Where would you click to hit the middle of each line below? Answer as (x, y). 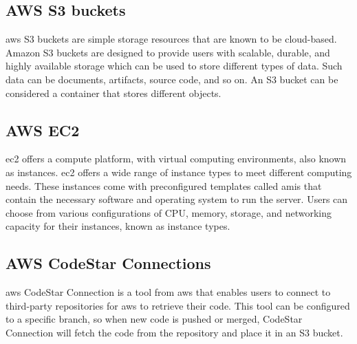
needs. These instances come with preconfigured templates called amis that (164, 185)
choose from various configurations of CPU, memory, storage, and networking (169, 212)
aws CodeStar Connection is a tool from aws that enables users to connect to (168, 292)
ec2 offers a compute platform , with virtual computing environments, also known (176, 159)
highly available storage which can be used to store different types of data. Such (174, 66)
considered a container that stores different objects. (113, 93)
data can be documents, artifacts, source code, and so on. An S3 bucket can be (172, 79)
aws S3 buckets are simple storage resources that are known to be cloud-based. (171, 39)
